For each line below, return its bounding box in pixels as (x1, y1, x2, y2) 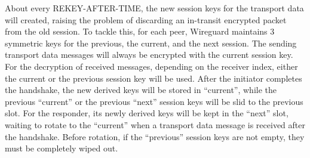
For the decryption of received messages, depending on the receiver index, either (5, 60, 298, 72)
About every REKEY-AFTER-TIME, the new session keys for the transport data (5, 2, 304, 14)
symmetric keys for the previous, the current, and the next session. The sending (5, 36, 297, 49)
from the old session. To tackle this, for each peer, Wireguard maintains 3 (5, 25, 275, 38)
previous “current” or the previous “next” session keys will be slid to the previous (5, 95, 303, 107)
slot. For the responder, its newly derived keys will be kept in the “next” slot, (5, 107, 288, 119)
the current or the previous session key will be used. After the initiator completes (5, 72, 302, 84)
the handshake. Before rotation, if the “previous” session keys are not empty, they (5, 130, 305, 142)
